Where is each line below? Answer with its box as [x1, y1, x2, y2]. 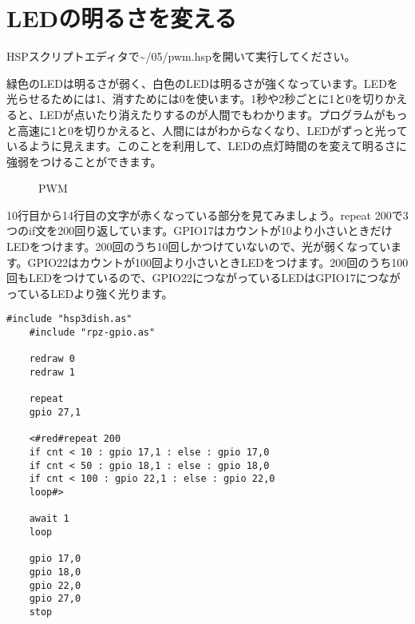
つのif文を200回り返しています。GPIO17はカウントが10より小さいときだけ [6, 222, 393, 239]
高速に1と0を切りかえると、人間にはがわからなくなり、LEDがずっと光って [17, 121, 408, 138]
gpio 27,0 [29, 593, 81, 605]
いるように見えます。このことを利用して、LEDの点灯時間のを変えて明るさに [6, 137, 407, 154]
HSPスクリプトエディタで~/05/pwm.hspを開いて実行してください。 [6, 48, 356, 65]
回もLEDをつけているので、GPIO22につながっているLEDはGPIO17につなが [6, 269, 401, 286]
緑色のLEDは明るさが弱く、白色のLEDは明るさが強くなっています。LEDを [6, 74, 398, 91]
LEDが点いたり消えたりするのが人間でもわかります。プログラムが [39, 105, 385, 122]
